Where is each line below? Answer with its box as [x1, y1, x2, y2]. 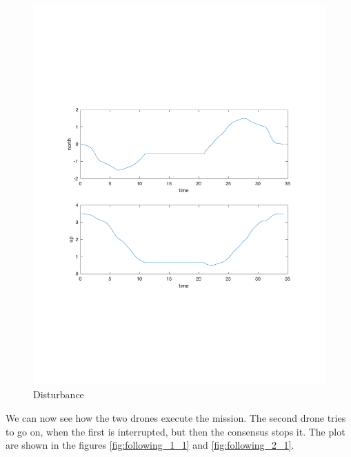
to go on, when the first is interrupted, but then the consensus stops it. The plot [6, 424, 345, 438]
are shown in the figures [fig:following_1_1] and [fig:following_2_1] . [6, 438, 294, 452]
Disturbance [33, 387, 84, 402]
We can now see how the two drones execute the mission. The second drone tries [6, 411, 346, 425]
